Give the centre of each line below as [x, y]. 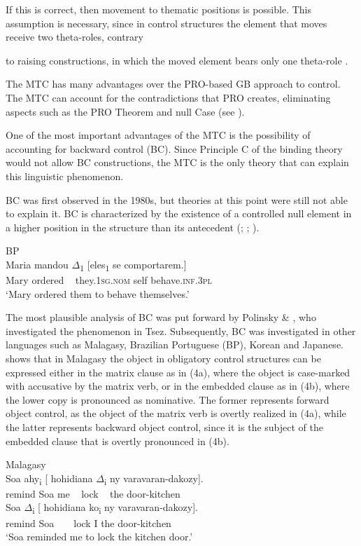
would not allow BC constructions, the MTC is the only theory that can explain [177, 162]
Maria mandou [37, 264]
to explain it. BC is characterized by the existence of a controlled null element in [179, 213]
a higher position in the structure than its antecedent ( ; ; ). [133, 227]
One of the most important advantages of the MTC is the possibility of [158, 135]
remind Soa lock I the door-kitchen [89, 523]
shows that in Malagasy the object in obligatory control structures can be [163, 358]
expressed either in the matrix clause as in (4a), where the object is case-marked [178, 372]
